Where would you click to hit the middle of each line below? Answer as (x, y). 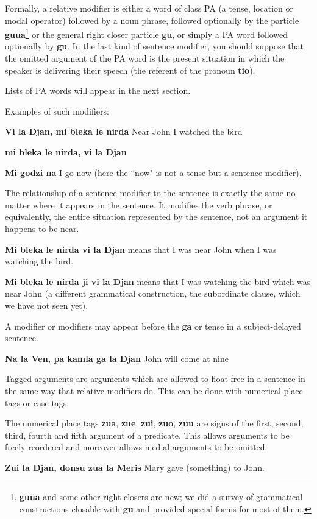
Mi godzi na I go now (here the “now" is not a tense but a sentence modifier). (153, 172)
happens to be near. (42, 228)
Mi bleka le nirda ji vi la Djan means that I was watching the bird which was (158, 281)
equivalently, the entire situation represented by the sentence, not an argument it (156, 217)
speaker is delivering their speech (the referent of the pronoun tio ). (130, 70)
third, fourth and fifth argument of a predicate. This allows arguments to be (147, 435)
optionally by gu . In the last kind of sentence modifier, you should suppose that (154, 46)
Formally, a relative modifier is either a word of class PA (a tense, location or (149, 8)
